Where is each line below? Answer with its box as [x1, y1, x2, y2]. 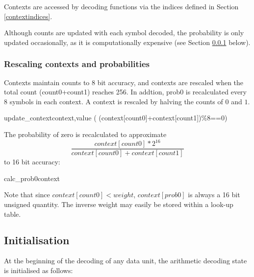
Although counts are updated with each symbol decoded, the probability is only [4, 27, 244, 38]
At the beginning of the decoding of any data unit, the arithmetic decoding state [4, 255, 247, 266]
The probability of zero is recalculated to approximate [4, 129, 167, 139]
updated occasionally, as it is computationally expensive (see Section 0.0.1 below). [4, 37, 251, 47]
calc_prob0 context [4, 173, 60, 183]
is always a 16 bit [188, 189, 240, 200]
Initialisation [4, 232, 70, 248]
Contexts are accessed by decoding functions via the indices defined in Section [4, 1, 239, 11]
